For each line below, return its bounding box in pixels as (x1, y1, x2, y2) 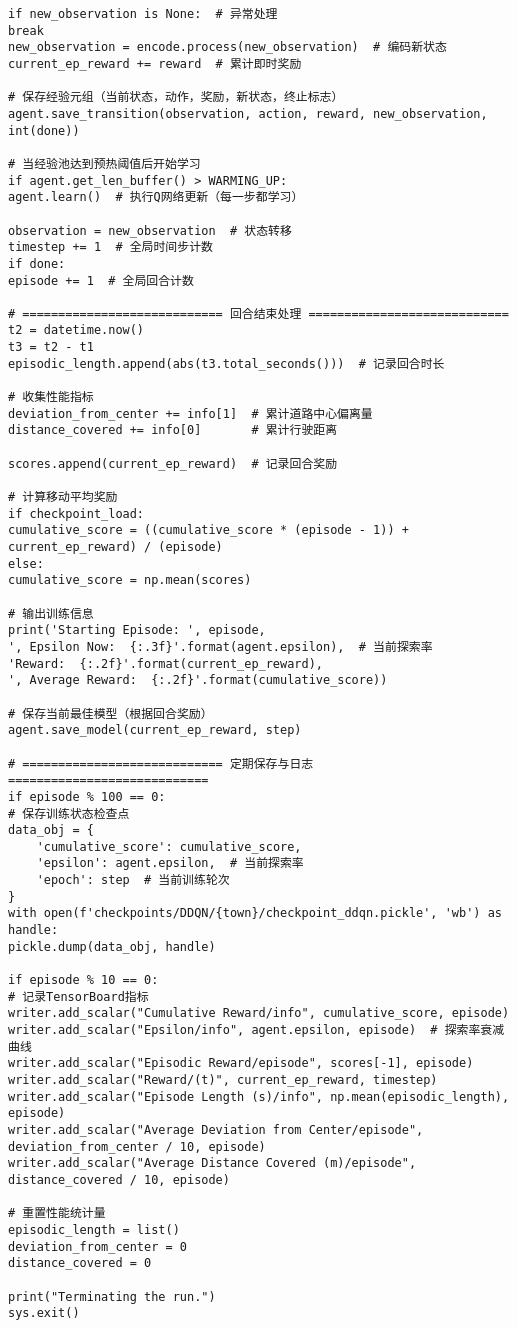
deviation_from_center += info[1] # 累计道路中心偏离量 (8, 406, 373, 421)
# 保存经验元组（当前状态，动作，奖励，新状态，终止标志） (8, 90, 344, 105)
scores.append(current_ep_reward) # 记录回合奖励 (8, 456, 338, 471)
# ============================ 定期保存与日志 (8, 756, 314, 771)
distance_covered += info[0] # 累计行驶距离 (8, 423, 338, 438)
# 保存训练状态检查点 (8, 806, 130, 821)
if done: (8, 256, 66, 271)
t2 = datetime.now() (8, 323, 145, 338)
